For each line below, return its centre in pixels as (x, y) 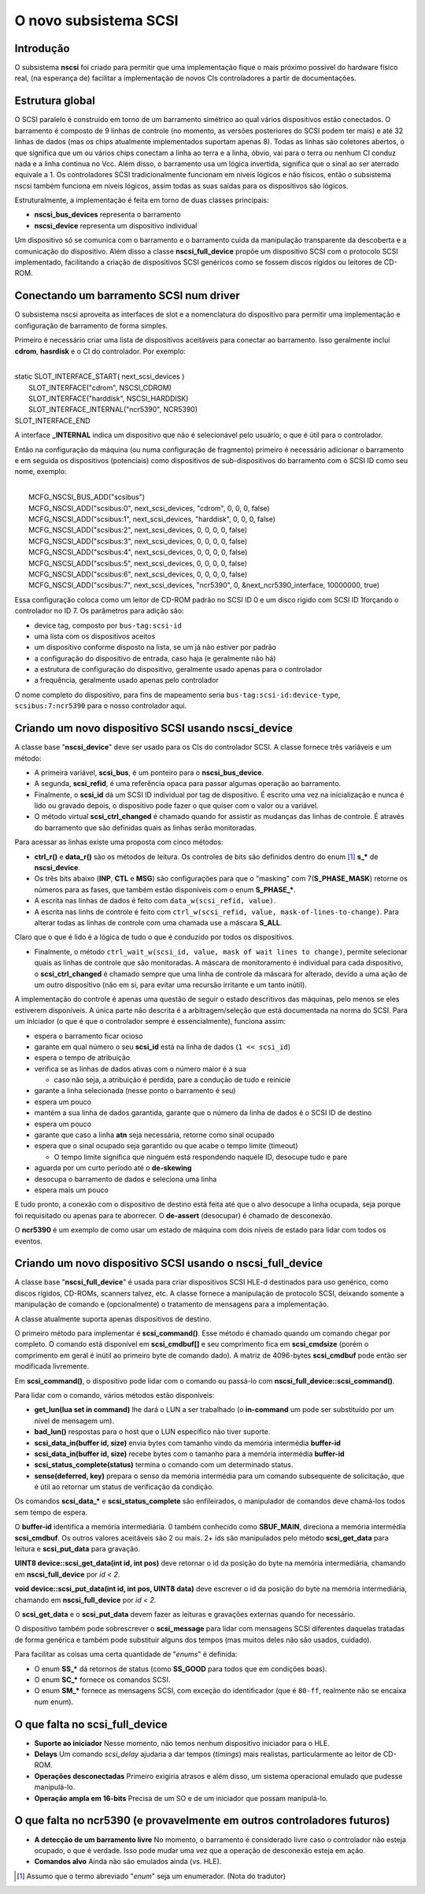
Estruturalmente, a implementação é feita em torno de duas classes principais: (142, 200)
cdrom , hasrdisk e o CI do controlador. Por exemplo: (100, 351)
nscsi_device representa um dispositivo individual (116, 225)
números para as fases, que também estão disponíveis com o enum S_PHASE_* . (165, 889)
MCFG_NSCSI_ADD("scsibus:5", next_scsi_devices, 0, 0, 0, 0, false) (138, 563)
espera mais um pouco (72, 1190)
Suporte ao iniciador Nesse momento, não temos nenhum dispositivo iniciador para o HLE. (182, 1743)
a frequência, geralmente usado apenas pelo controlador (127, 680)
